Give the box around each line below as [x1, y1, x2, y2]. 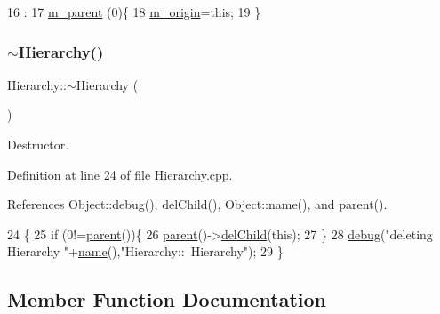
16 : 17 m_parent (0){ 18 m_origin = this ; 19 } [7, 3, 261, 20]
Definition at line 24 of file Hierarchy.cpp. [7, 165, 233, 183]
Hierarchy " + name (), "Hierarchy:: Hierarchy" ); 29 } [7, 242, 284, 261]
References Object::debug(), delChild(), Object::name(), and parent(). [7, 195, 388, 213]
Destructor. [7, 135, 69, 153]
